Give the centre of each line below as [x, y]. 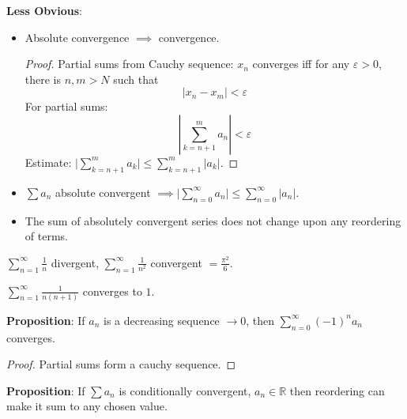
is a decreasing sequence [161, 320]
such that [136, 79]
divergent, [75, 262]
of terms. [46, 236]
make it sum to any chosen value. [87, 406]
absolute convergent [103, 192]
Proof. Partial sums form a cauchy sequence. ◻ [121, 364]
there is [43, 79]
